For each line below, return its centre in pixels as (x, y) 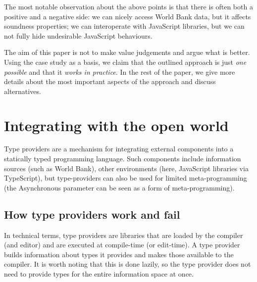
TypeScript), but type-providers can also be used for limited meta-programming (126, 178)
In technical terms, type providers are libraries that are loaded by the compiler (124, 235)
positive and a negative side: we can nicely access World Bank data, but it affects (128, 16)
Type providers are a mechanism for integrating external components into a (119, 149)
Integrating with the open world (116, 125)
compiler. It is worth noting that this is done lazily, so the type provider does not (128, 264)
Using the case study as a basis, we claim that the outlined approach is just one (125, 62)
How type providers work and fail (92, 214)
